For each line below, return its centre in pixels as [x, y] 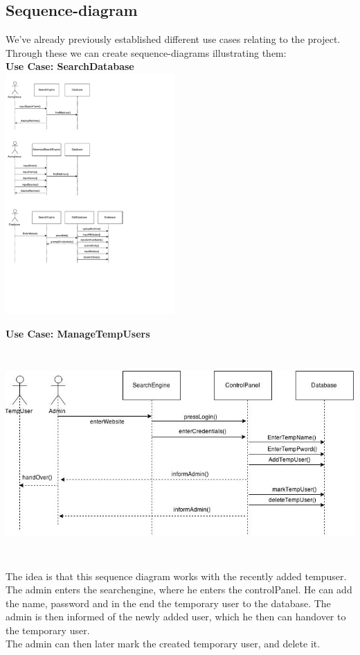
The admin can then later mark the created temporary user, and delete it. [163, 644]
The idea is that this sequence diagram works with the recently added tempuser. [176, 576]
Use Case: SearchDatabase [70, 66]
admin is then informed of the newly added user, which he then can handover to [176, 617]
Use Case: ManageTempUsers [78, 334]
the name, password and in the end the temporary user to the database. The [168, 603]
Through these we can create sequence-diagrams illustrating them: [146, 52]
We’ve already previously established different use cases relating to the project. [173, 39]
